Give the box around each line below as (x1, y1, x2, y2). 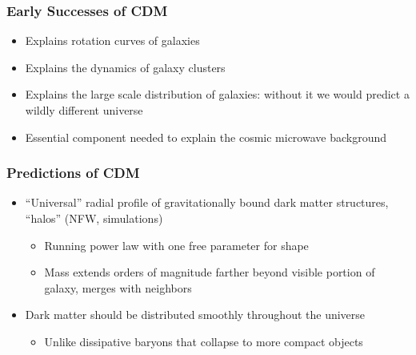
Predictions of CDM (6, 163, 140, 183)
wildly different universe (25, 102, 143, 118)
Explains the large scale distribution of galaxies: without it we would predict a (25, 86, 410, 103)
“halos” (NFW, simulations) (25, 210, 163, 226)
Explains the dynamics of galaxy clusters (25, 58, 226, 75)
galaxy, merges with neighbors (44, 279, 192, 296)
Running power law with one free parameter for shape (44, 236, 309, 253)
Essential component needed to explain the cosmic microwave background (25, 128, 386, 145)
